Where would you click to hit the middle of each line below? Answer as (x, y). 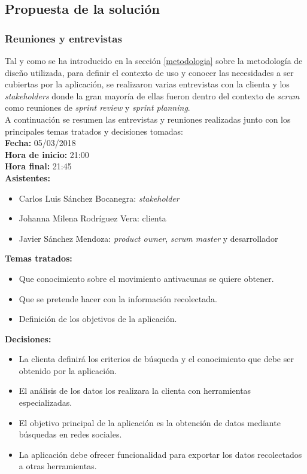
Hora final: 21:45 (38, 166)
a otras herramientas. (58, 466)
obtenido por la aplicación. (68, 370)
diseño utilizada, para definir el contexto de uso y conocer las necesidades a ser (149, 72)
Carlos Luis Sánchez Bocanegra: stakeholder (99, 198)
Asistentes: (28, 177)
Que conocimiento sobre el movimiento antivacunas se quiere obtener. (146, 278)
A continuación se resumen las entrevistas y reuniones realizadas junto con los (148, 119)
